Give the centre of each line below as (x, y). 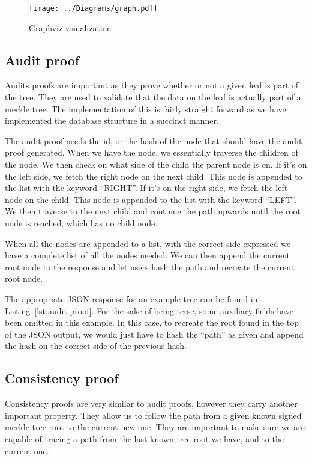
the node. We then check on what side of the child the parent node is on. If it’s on (156, 164)
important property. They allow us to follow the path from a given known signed (153, 415)
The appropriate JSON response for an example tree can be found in (131, 298)
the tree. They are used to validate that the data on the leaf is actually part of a (153, 97)
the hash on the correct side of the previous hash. (96, 346)
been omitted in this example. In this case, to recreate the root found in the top (152, 322)
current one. (27, 450)
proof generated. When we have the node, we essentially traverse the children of (151, 152)
